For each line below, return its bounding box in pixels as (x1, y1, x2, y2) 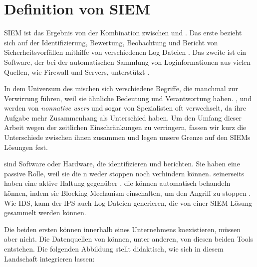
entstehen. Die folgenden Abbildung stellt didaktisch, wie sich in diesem (4, 244, 224, 254)
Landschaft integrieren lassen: (4, 253, 95, 264)
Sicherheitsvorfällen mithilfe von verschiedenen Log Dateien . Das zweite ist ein (4, 47, 247, 57)
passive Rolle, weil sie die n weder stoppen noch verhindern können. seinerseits (4, 168, 245, 178)
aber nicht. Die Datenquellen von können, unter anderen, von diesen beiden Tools (4, 234, 254, 244)
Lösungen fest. (4, 141, 48, 152)
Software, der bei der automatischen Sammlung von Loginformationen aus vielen (4, 56, 251, 67)
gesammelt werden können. (4, 207, 86, 218)
